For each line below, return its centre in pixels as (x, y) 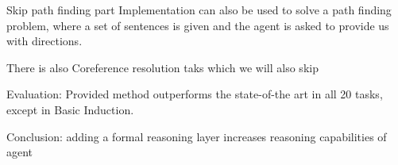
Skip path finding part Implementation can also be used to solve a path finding (199, 10)
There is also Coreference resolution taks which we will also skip (162, 67)
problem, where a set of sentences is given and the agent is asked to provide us (198, 25)
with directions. (44, 41)
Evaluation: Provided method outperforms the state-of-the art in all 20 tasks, (195, 94)
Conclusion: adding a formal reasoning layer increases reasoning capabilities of (197, 136)
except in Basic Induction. (70, 109)
